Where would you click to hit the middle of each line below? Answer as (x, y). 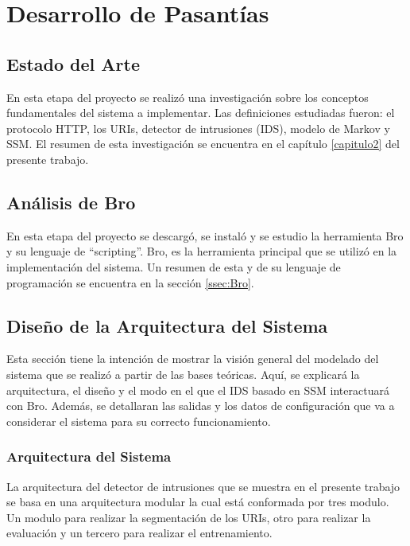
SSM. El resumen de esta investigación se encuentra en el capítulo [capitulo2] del (203, 144)
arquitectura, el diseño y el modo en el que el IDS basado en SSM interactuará (198, 390)
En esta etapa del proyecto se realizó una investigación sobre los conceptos (188, 97)
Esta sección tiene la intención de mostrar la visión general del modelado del (193, 359)
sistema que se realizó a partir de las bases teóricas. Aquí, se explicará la (183, 374)
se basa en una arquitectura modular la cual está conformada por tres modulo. (198, 502)
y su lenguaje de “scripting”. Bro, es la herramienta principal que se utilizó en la (202, 251)
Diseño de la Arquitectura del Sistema (167, 325)
